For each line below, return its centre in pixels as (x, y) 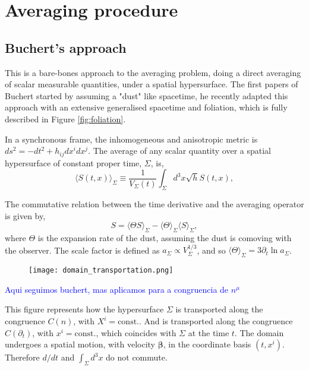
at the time (209, 332)
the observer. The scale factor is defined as (82, 250)
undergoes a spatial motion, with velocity (80, 344)
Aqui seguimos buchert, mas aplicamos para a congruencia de (117, 289)
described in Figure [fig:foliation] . (65, 118)
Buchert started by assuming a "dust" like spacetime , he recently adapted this (146, 95)
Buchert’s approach (66, 47)
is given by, (25, 215)
